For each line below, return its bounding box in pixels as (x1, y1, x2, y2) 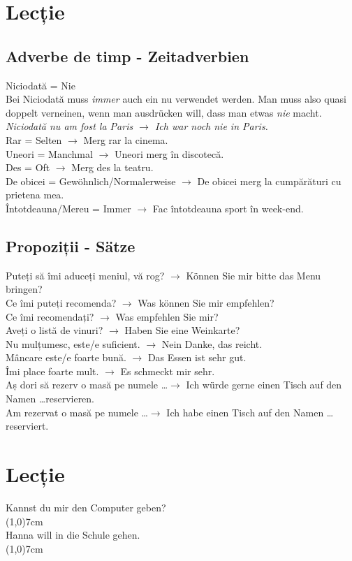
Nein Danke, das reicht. (161, 336, 263, 351)
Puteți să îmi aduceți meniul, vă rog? (6, 268, 165, 282)
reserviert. (6, 418, 49, 433)
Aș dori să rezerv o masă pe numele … (6, 377, 168, 392)
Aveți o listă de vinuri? (6, 323, 103, 337)
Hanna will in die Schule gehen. (6, 527, 140, 542)
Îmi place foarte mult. (6, 363, 99, 378)
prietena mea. (6, 187, 64, 202)
